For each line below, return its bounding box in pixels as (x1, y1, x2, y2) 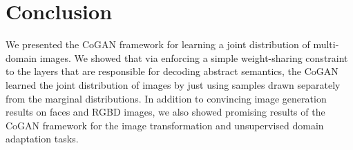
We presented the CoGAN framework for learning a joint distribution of (6, 37, 310, 52)
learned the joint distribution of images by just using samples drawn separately (6, 77, 341, 92)
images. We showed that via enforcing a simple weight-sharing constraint (39, 50, 348, 65)
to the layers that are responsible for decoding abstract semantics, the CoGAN (6, 64, 338, 78)
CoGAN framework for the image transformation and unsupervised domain (6, 118, 324, 132)
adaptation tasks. (6, 131, 79, 146)
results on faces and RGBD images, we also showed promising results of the (6, 105, 325, 119)
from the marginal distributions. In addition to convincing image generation (6, 91, 327, 105)
